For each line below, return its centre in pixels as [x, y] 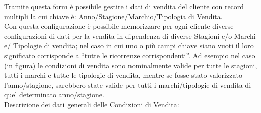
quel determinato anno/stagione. [54, 95]
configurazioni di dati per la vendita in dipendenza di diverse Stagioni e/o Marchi [130, 36]
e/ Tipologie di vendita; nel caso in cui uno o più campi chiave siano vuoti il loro [129, 46]
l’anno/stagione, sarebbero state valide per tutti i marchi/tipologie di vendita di [128, 85]
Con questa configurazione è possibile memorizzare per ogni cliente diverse [119, 26]
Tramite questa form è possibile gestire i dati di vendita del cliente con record [124, 6]
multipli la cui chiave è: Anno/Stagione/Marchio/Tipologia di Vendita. [113, 16]
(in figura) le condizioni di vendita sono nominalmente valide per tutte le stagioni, [131, 65]
